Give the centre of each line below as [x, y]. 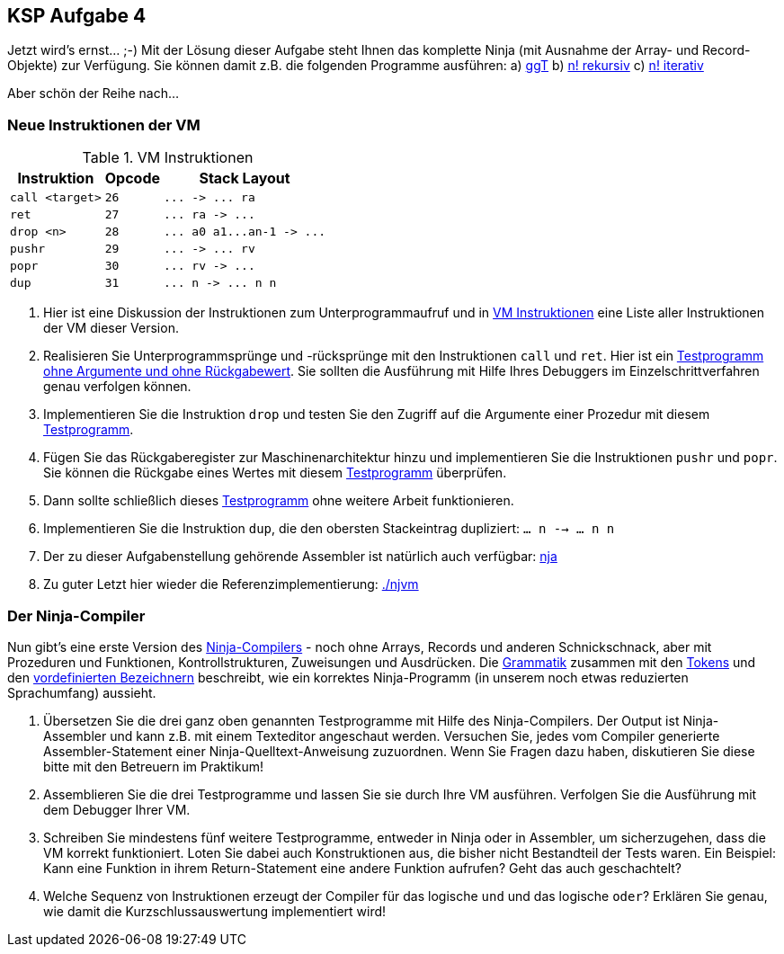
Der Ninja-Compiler [76, 615]
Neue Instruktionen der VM [104, 125]
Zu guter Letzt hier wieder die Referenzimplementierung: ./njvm [231, 584]
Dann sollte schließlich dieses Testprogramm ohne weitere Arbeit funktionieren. [279, 501]
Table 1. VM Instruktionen [168, 158]
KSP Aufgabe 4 [77, 16]
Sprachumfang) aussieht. [82, 692]
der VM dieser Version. [111, 328]
